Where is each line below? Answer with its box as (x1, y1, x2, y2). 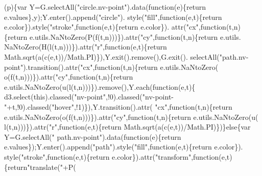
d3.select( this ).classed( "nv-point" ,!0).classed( (4, 91, 142, 102)
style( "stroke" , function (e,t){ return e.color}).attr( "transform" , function (4, 151, 219, 162)
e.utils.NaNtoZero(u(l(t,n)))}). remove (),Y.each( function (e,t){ (4, 81, 196, 92)
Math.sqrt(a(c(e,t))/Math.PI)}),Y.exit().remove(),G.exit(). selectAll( (4, 51, 220, 62)
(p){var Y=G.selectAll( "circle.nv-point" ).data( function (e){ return (4, 2, 206, 12)
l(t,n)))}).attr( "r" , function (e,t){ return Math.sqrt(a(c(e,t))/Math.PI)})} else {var (4, 121, 251, 132)
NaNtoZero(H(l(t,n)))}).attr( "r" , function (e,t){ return (4, 41, 167, 52)
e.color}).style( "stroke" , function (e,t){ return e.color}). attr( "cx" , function (4, 21, 226, 32)
